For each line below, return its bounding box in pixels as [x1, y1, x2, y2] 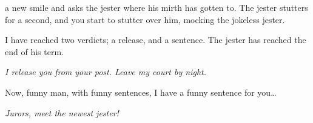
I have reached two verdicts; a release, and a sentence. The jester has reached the [5, 33, 306, 46]
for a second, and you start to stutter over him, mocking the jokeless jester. [5, 13, 285, 25]
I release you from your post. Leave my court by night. [5, 65, 206, 78]
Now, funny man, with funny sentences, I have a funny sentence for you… [5, 85, 277, 98]
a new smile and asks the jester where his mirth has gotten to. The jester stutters [5, 1, 308, 13]
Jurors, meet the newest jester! [5, 106, 119, 119]
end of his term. [5, 45, 64, 58]
